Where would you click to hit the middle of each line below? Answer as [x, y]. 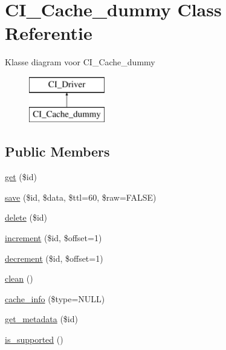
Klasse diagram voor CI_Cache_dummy [80, 62]
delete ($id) [26, 217]
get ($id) [21, 177]
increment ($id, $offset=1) [53, 238]
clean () [19, 278]
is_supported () [34, 339]
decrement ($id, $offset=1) [54, 258]
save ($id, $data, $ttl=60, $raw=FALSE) [81, 197]
